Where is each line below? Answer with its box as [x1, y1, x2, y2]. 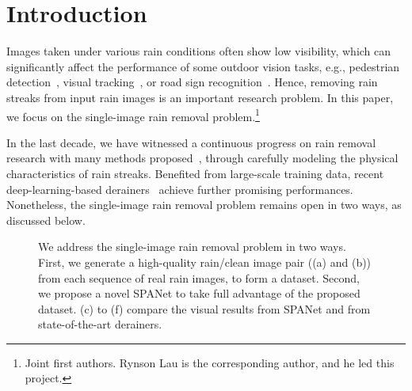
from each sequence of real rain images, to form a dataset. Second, [38, 269, 360, 286]
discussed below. [6, 211, 86, 228]
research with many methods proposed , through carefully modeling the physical [6, 150, 399, 166]
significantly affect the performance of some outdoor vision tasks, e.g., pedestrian [6, 58, 400, 74]
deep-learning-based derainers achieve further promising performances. [6, 180, 353, 197]
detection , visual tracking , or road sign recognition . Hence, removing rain [6, 74, 378, 90]
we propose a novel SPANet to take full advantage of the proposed [38, 285, 360, 302]
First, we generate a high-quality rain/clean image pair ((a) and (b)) [38, 253, 372, 270]
